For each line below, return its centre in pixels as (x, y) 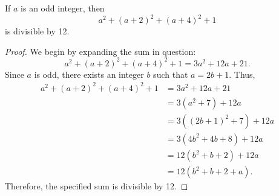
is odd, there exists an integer (89, 74)
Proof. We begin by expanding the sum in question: (100, 51)
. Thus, (242, 74)
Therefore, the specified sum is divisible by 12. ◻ (97, 186)
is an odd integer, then (63, 8)
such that (171, 74)
